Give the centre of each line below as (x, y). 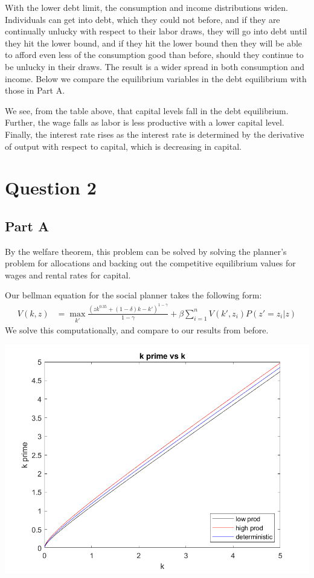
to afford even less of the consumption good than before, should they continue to (154, 55)
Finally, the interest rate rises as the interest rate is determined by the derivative (155, 134)
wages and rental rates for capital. (68, 275)
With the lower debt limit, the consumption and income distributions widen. (146, 7)
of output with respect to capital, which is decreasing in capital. (123, 146)
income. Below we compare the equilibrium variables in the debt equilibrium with (156, 78)
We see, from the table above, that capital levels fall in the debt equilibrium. (147, 110)
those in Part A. (35, 90)
